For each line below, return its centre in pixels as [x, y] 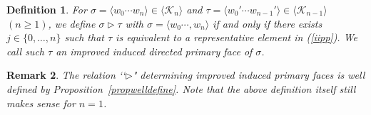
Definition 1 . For [47, 9]
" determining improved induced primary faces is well [249, 75]
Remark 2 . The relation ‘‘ [66, 75]
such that [84, 37]
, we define [72, 23]
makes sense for [41, 103]
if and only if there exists [268, 23]
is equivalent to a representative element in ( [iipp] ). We [237, 37]
